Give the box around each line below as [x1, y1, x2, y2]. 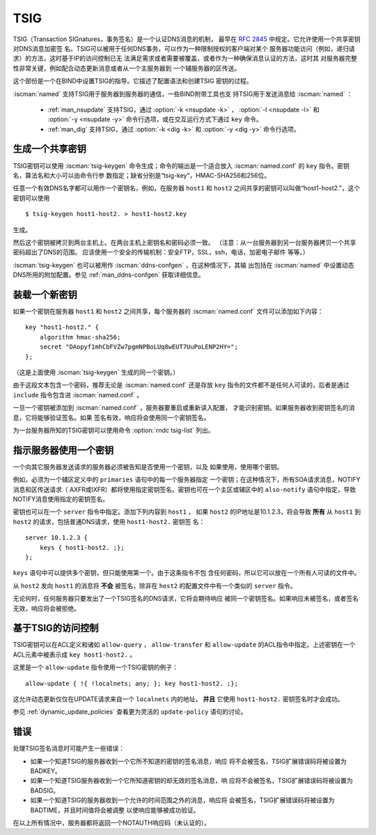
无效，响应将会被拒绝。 [13, 604, 80, 613]
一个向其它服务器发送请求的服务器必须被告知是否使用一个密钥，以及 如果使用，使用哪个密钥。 [13, 462, 283, 470]
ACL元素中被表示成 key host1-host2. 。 [13, 650, 136, 659]
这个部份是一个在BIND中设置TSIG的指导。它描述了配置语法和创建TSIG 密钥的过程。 [13, 77, 253, 85]
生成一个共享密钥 [13, 143, 86, 155]
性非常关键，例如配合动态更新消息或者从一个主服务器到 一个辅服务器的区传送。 [13, 63, 240, 72]
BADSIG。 [30, 786, 60, 795]
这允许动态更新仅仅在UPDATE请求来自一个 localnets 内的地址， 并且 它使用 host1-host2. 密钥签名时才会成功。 [13, 694, 344, 703]
